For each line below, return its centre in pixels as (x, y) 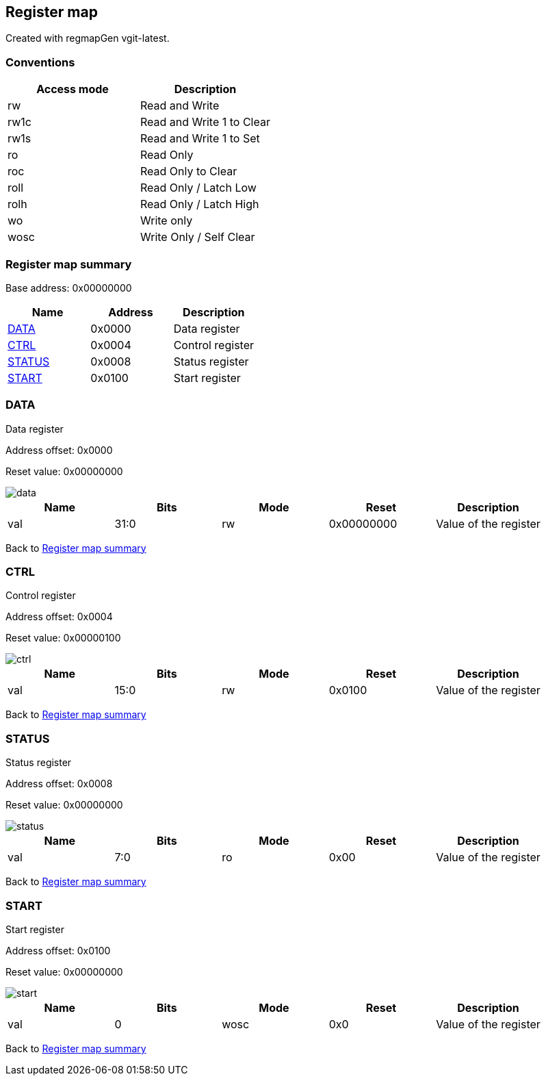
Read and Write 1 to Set (200, 139)
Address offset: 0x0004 (59, 617)
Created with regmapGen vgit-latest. (88, 38)
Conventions (40, 62)
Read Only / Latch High (199, 204)
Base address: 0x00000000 (69, 288)
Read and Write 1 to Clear (205, 122)
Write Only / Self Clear (197, 237)
